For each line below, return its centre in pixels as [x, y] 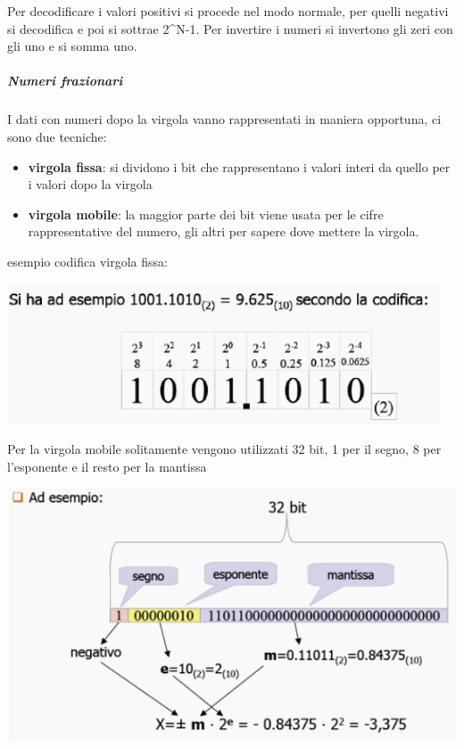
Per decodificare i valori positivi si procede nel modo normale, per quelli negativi [228, 11]
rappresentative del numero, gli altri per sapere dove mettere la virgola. [224, 231]
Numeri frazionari [65, 81]
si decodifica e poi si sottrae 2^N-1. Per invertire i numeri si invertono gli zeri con [230, 28]
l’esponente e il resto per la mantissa [107, 466]
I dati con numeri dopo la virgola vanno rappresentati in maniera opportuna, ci [224, 119]
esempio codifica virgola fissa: [87, 261]
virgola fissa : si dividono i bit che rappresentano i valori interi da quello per [239, 166]
